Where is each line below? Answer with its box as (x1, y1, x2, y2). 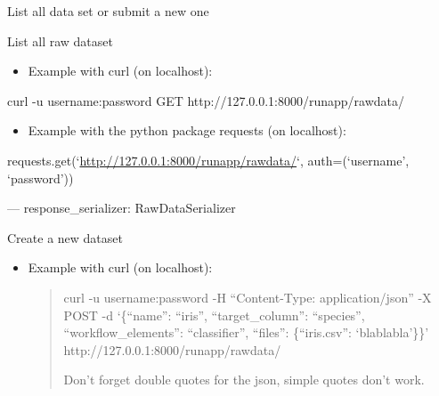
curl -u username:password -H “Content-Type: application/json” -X (63, 287, 432, 306)
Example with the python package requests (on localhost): (28, 121, 346, 140)
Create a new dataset (7, 228, 123, 246)
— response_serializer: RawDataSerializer (7, 198, 236, 217)
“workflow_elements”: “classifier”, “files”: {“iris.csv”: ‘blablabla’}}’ (63, 323, 429, 342)
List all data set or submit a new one (7, 2, 209, 20)
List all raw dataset (7, 31, 113, 50)
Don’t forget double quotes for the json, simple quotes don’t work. (63, 370, 425, 389)
